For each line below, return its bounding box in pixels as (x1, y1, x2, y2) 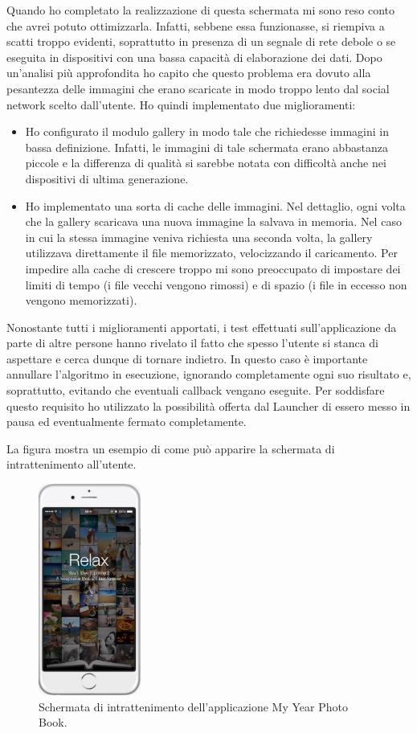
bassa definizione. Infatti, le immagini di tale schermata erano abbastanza (25, 138, 388, 155)
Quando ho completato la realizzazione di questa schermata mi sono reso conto (6, 2, 395, 18)
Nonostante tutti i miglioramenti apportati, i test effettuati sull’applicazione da (6, 318, 397, 335)
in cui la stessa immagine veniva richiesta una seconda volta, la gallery (25, 228, 373, 245)
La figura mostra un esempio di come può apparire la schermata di (6, 440, 335, 457)
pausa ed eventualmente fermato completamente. (6, 413, 247, 430)
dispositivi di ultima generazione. (25, 170, 189, 186)
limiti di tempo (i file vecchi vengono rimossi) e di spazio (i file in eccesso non (25, 276, 407, 293)
